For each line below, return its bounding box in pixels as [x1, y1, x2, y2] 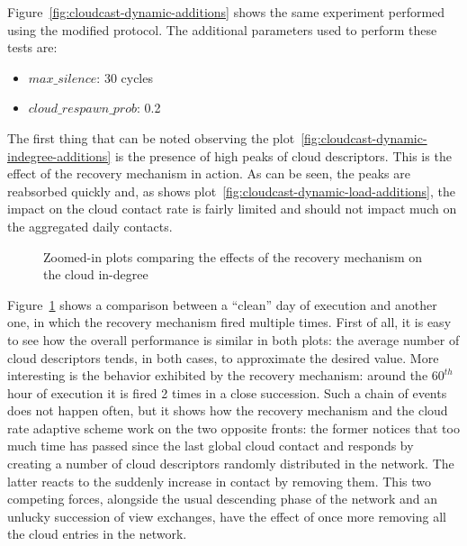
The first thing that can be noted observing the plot [7, 128, 295, 147]
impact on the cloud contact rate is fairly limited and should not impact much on [7, 199, 457, 218]
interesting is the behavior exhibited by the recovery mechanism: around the [7, 366, 428, 385]
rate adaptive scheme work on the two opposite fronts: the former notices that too [7, 418, 460, 437]
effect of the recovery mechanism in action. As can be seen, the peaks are [7, 164, 410, 183]
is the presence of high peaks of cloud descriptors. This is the [114, 146, 452, 165]
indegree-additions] [7, 146, 112, 165]
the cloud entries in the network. [7, 524, 187, 543]
